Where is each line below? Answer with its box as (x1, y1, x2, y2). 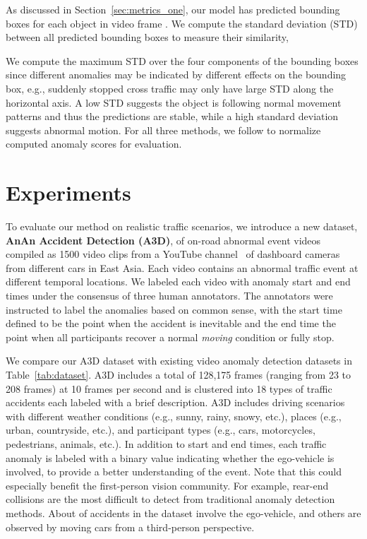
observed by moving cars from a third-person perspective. (6, 519, 255, 534)
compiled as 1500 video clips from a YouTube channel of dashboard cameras (6, 247, 340, 261)
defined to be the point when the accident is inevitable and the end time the (6, 316, 336, 331)
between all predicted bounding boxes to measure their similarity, (6, 30, 289, 45)
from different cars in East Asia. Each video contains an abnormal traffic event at (6, 260, 359, 275)
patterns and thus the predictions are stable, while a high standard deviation (6, 109, 339, 124)
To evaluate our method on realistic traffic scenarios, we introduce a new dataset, (6, 219, 358, 234)
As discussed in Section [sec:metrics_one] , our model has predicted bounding (6, 2, 340, 16)
